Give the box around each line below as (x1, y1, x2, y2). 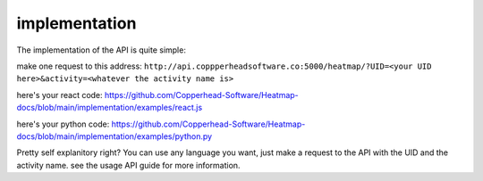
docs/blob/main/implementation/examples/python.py (16, 130, 213, 142)
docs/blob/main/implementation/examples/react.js (16, 103, 203, 113)
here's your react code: (16, 89, 103, 100)
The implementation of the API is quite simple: (16, 45, 187, 55)
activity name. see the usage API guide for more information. (16, 160, 241, 170)
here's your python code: (16, 119, 110, 129)
